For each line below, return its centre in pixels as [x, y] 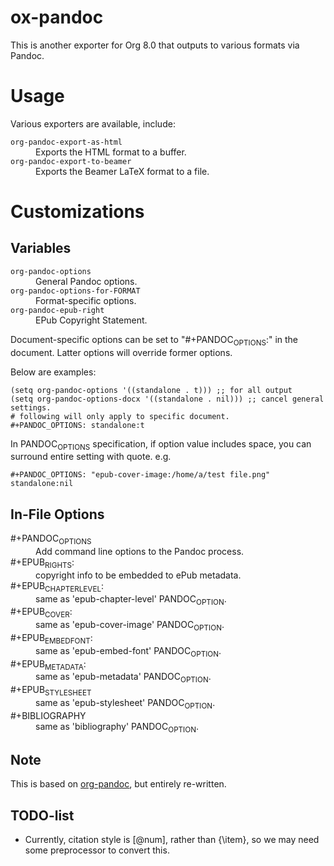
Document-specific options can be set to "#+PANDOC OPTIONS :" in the [154, 340]
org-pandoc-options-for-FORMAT [75, 291]
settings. [31, 407]
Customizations [77, 212]
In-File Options [57, 514]
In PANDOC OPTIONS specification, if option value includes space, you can [161, 444]
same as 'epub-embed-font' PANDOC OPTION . [128, 651]
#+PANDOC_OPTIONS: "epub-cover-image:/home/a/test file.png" [140, 475]
